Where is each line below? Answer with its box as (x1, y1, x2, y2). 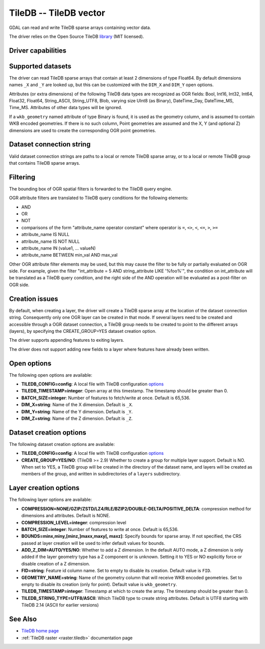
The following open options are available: (9, 372, 93, 378)
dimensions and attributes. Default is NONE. (21, 513, 110, 519)
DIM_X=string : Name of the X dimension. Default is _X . (21, 402, 133, 408)
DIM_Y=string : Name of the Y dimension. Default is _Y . (21, 409, 133, 414)
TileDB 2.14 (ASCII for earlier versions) (21, 602, 99, 608)
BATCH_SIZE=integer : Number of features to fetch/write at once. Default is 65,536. (21, 395, 191, 401)
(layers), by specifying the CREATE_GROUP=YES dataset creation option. (9, 328, 157, 334)
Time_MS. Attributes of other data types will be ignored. (9, 105, 122, 111)
